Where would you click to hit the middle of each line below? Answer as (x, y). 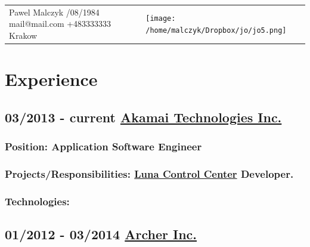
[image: (161, 19)
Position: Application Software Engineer (103, 146)
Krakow (23, 35)
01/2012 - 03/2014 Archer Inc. (101, 234)
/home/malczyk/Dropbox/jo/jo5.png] (216, 31)
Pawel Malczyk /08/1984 (54, 12)
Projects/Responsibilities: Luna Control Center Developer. (149, 173)
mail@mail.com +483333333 (60, 24)
